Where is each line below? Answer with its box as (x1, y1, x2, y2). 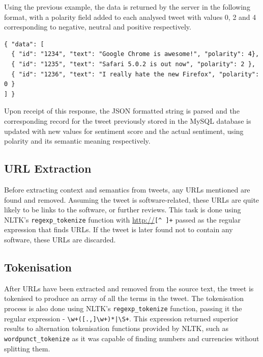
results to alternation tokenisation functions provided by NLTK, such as (4, 323, 229, 334)
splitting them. (4, 343, 50, 353)
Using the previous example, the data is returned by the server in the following (4, 2, 250, 12)
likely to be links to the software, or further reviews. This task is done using (4, 204, 241, 215)
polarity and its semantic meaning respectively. (4, 135, 151, 146)
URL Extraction (4, 160, 92, 176)
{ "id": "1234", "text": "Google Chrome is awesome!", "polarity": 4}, (11, 50, 259, 58)
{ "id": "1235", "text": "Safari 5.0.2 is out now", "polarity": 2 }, (11, 60, 255, 68)
